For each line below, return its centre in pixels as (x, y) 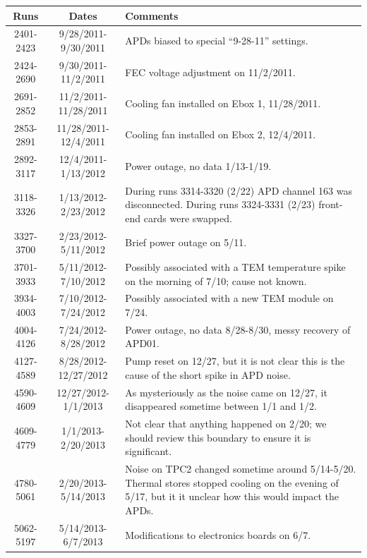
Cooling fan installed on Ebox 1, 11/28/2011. (223, 103)
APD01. (142, 343)
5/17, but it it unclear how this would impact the (232, 496)
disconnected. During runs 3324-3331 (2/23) (220, 204)
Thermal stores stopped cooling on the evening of (232, 482)
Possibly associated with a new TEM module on (229, 298)
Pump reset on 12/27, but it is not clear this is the (235, 361)
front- (331, 204)
